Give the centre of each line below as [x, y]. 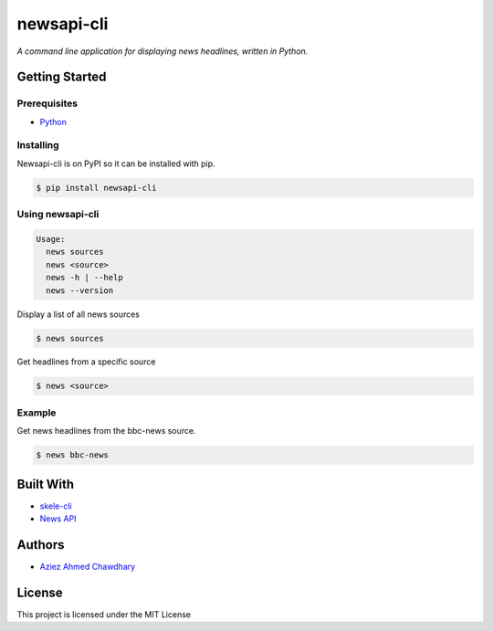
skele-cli [56, 506]
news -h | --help [84, 278]
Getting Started [62, 77]
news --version [80, 290]
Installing [38, 145]
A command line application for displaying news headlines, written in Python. [163, 51]
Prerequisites [47, 103]
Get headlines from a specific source [86, 362]
